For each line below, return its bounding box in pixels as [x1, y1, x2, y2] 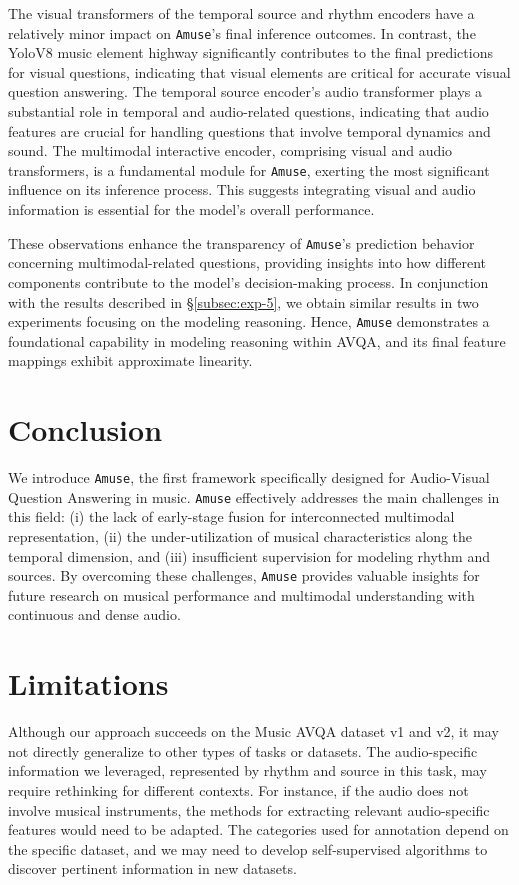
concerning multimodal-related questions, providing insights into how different [8, 252, 487, 273]
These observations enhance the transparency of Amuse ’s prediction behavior [8, 232, 475, 253]
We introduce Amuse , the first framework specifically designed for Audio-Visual [8, 467, 490, 488]
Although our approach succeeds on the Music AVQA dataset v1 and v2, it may [8, 721, 499, 742]
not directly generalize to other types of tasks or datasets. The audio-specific [8, 740, 478, 761]
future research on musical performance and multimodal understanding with [8, 584, 475, 605]
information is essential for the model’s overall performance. [8, 199, 375, 220]
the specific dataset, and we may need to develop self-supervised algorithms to [8, 838, 488, 859]
